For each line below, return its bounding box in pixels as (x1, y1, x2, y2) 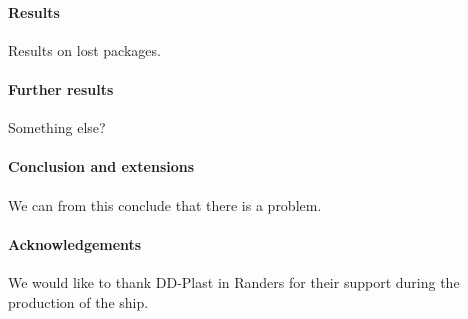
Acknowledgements (8, 233, 142, 254)
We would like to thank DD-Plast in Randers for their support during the (8, 271, 460, 292)
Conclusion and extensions (8, 156, 195, 177)
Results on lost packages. (8, 39, 161, 60)
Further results (8, 78, 114, 99)
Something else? (8, 117, 106, 138)
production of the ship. (8, 291, 149, 312)
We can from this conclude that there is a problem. (8, 194, 322, 215)
